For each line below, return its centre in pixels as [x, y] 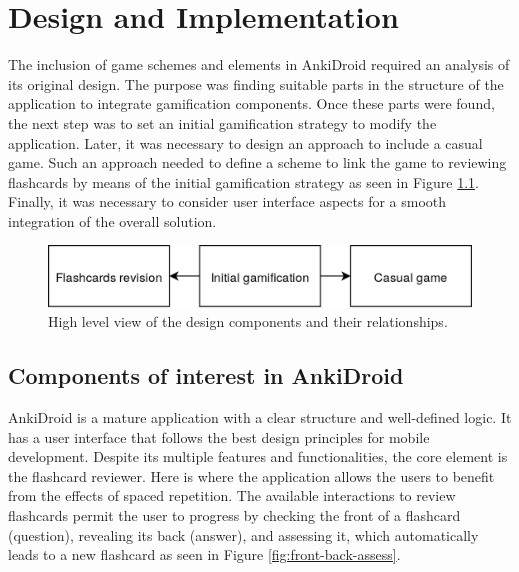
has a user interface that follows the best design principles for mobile [219, 436]
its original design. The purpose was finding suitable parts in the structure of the [256, 83]
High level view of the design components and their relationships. [248, 321]
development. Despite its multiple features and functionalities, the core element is [258, 456]
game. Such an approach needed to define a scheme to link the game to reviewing [257, 162]
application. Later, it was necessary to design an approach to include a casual [245, 142]
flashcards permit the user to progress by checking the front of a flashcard [234, 514]
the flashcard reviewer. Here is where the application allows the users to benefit [251, 475]
